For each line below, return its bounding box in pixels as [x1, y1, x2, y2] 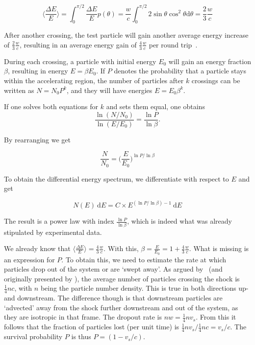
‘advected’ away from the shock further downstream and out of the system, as [4, 302, 238, 312]
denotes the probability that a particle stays [114, 66, 246, 76]
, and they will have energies [66, 85, 153, 95]
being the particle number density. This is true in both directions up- [40, 283, 249, 293]
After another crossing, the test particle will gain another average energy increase [4, 30, 249, 40]
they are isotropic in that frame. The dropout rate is [4, 312, 162, 322]
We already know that [4, 243, 71, 253]
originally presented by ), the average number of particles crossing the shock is [4, 273, 240, 283]
